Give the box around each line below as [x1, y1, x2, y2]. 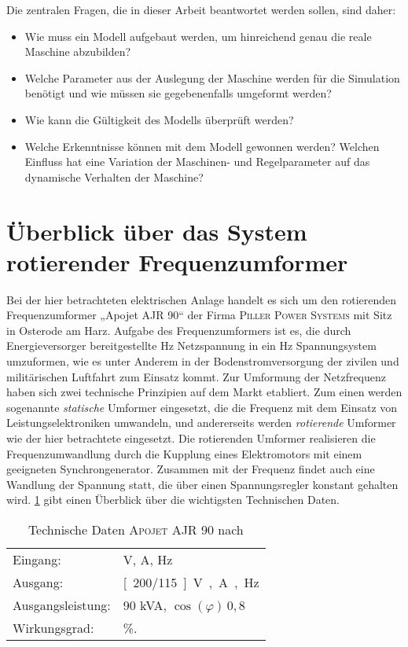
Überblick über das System [6, 215, 307, 247]
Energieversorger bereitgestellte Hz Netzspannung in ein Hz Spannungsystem [6, 337, 377, 354]
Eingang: [13, 550, 61, 568]
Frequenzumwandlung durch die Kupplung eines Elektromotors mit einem [6, 445, 362, 461]
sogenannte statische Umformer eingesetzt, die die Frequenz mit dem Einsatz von [6, 399, 398, 415]
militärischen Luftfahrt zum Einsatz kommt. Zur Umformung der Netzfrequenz [6, 368, 387, 384]
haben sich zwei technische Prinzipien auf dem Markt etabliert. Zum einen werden [6, 384, 402, 400]
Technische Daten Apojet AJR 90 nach [28, 520, 244, 539]
